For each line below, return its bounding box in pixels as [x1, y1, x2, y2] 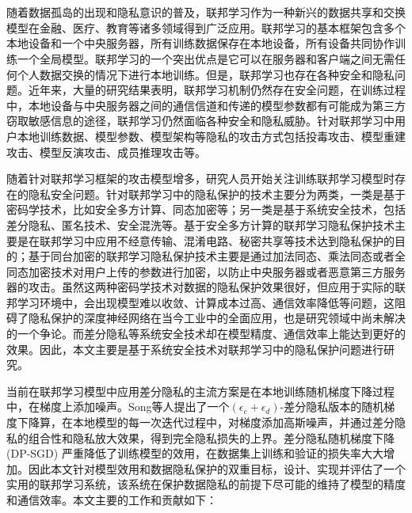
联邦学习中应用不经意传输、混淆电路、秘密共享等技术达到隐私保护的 [39, 232, 395, 249]
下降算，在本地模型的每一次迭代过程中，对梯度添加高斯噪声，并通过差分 [17, 414, 395, 431]
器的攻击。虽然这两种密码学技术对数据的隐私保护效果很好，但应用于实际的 [6, 279, 395, 295]
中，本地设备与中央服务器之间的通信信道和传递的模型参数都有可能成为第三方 [6, 97, 406, 113]
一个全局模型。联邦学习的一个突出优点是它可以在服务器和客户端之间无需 [17, 50, 395, 66]
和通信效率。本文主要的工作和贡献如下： [6, 492, 217, 507]
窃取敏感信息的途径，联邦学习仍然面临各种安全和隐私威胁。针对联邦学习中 [6, 112, 395, 129]
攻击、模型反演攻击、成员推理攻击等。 [6, 143, 206, 160]
